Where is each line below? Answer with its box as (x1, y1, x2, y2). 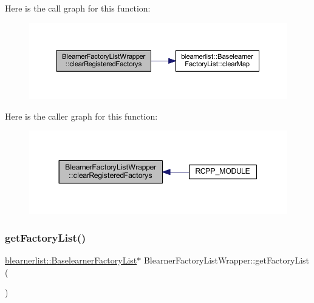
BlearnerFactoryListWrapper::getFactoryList (143, 254, 310, 267)
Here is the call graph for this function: (5, 2, 151, 14)
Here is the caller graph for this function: (5, 109, 158, 122)
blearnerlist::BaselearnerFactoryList (5, 254, 137, 267)
